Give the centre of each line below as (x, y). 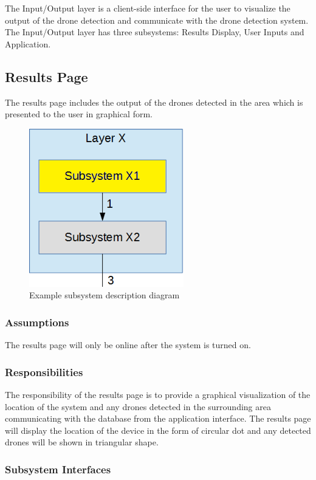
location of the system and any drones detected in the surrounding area (138, 406)
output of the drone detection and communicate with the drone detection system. (157, 20)
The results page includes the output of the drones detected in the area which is (154, 102)
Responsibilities (44, 372)
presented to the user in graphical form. (79, 114)
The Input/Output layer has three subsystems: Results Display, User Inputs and (155, 32)
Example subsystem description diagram (105, 295)
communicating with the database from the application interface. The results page (158, 418)
